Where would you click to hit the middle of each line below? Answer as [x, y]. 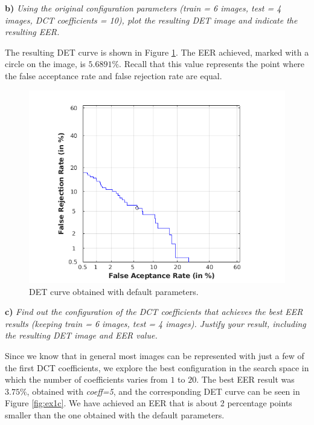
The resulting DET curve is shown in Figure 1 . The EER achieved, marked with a [157, 52]
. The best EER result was [245, 379]
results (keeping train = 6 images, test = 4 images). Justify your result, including [155, 323]
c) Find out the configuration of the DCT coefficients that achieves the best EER [154, 312]
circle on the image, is [45, 64]
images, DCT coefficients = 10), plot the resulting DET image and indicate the [151, 20]
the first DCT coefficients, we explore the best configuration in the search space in [157, 367]
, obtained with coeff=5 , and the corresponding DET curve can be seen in [163, 391]
